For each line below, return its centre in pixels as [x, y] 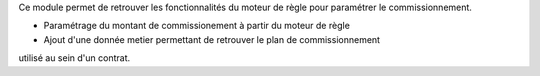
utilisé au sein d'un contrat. [74, 58]
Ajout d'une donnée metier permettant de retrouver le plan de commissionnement [211, 39]
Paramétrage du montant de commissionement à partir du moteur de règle [196, 26]
